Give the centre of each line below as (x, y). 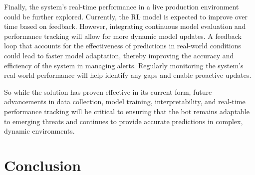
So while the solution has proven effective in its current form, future (108, 91)
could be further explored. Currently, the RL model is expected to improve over (126, 16)
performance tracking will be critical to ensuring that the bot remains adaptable (127, 111)
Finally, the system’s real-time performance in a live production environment (122, 6)
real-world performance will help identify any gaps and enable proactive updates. (128, 75)
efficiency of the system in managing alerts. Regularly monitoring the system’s (124, 65)
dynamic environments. (39, 131)
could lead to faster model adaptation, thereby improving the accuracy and (119, 55)
